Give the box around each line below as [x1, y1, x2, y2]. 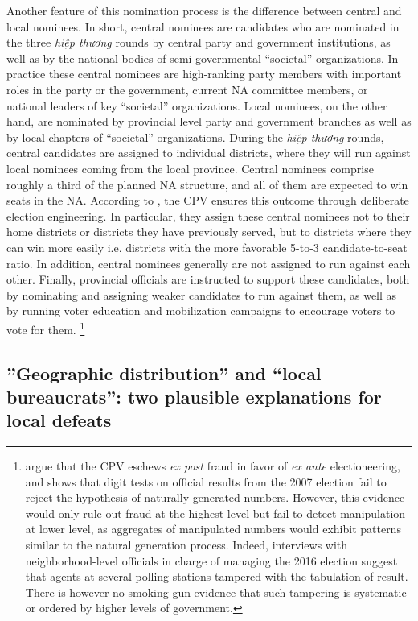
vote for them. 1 [6, 318, 85, 337]
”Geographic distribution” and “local [6, 360, 322, 385]
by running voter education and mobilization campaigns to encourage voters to [6, 302, 395, 319]
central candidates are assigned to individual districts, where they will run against [6, 144, 411, 161]
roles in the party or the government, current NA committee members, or [6, 81, 368, 97]
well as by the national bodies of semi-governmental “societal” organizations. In [6, 49, 399, 66]
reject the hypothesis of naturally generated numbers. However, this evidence [25, 489, 405, 506]
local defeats [6, 408, 112, 433]
